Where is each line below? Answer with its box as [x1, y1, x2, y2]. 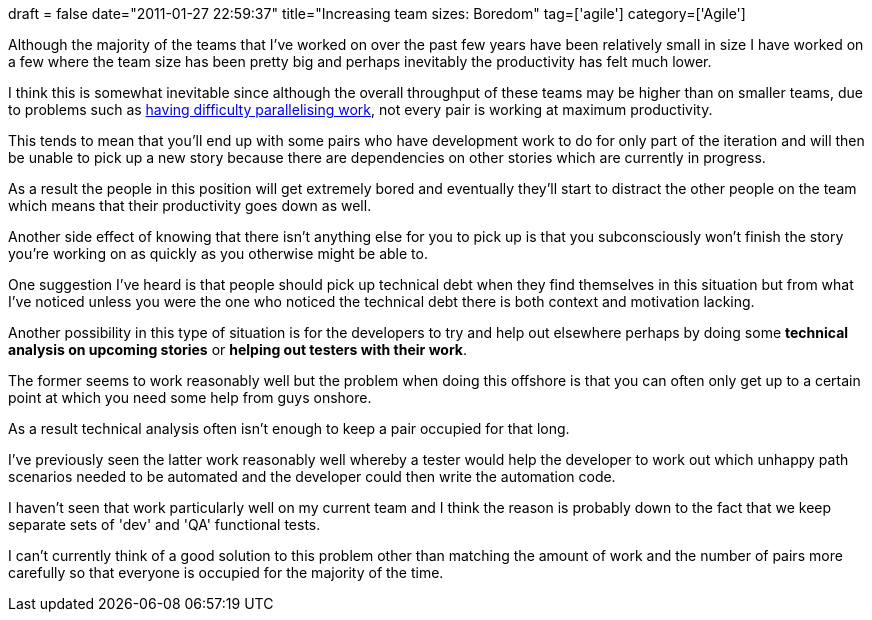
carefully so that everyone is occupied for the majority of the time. [8, 564, 444, 581]
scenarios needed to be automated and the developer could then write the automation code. [8, 468, 616, 485]
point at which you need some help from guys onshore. [8, 389, 372, 406]
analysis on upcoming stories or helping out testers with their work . [8, 341, 468, 358]
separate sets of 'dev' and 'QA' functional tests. [8, 516, 321, 533]
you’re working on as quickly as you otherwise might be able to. [8, 245, 428, 262]
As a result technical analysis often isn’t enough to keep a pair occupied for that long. [8, 420, 570, 437]
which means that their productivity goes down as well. [8, 197, 372, 214]
